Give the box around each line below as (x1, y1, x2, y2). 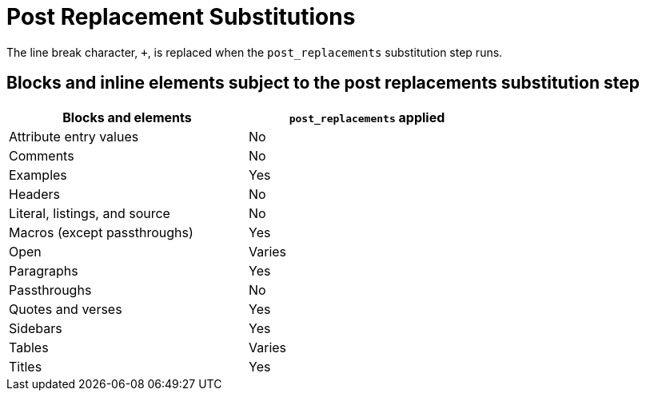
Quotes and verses (9, 300, 122, 317)
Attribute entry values (9, 128, 139, 145)
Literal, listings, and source (9, 204, 170, 221)
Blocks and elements (62, 109, 192, 125)
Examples (9, 166, 67, 183)
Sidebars (9, 320, 62, 336)
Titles (9, 358, 42, 375)
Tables (9, 339, 49, 355)
